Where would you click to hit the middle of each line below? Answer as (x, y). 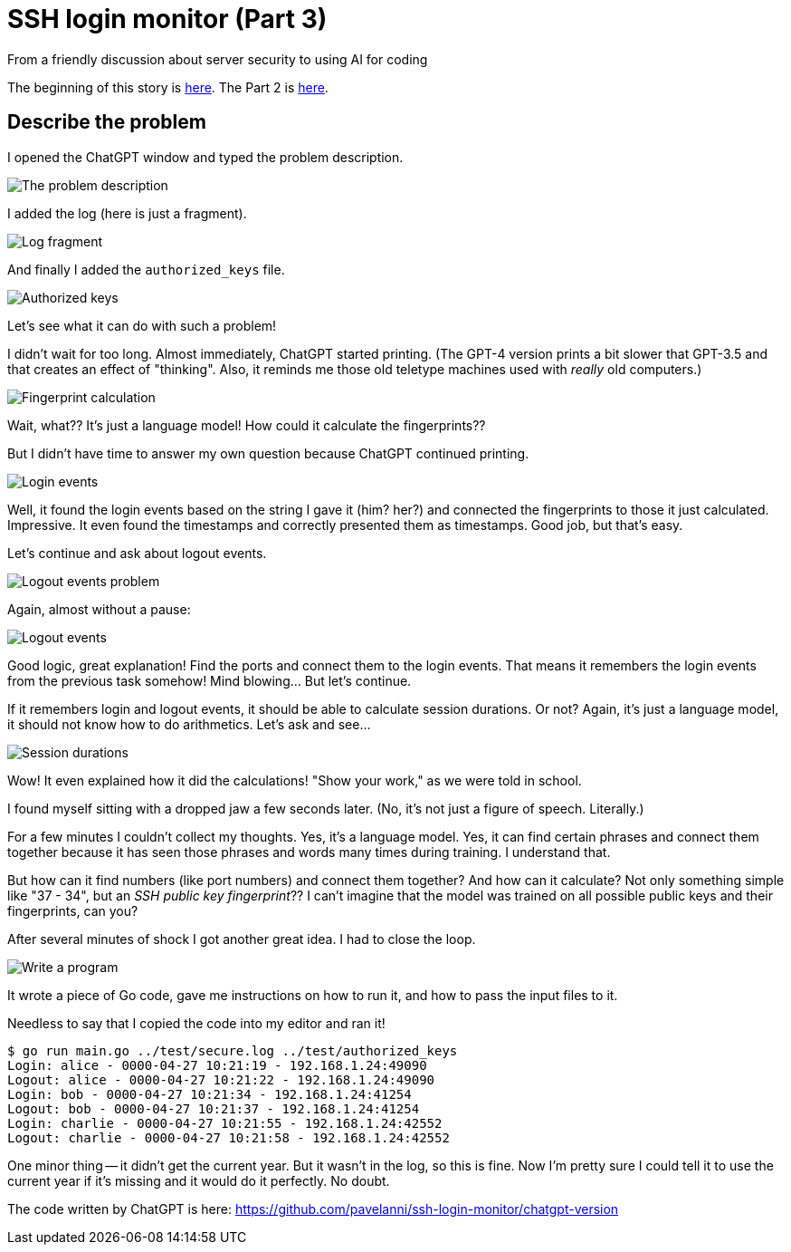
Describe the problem (107, 122)
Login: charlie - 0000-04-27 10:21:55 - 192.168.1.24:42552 (225, 1123)
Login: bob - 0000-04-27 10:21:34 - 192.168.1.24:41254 (210, 1094)
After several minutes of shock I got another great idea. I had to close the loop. (242, 939)
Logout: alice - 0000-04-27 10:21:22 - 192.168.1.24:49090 (221, 1079)
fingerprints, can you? (73, 910)
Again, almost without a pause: (99, 609)
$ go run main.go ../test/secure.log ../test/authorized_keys (233, 1050)
